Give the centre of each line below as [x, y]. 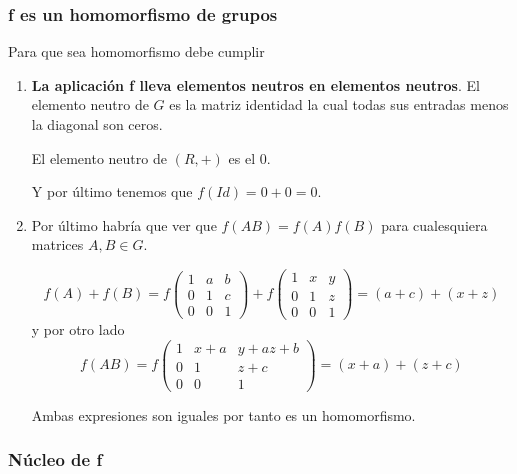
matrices [57, 244]
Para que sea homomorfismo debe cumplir [136, 51]
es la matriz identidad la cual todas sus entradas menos [339, 104]
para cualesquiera [434, 224]
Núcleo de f [55, 459]
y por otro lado [78, 329]
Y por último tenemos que [112, 191]
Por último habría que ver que [124, 224]
